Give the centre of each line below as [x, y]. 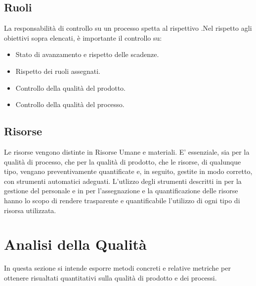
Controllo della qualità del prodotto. [70, 87]
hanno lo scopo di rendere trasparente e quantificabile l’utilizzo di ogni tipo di [122, 200]
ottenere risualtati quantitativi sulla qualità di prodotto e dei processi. [110, 277]
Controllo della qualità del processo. [70, 104]
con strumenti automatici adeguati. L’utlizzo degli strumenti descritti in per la [123, 181]
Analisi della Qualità [75, 244]
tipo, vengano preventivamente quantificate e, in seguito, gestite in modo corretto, [128, 171]
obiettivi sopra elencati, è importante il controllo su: [83, 37]
